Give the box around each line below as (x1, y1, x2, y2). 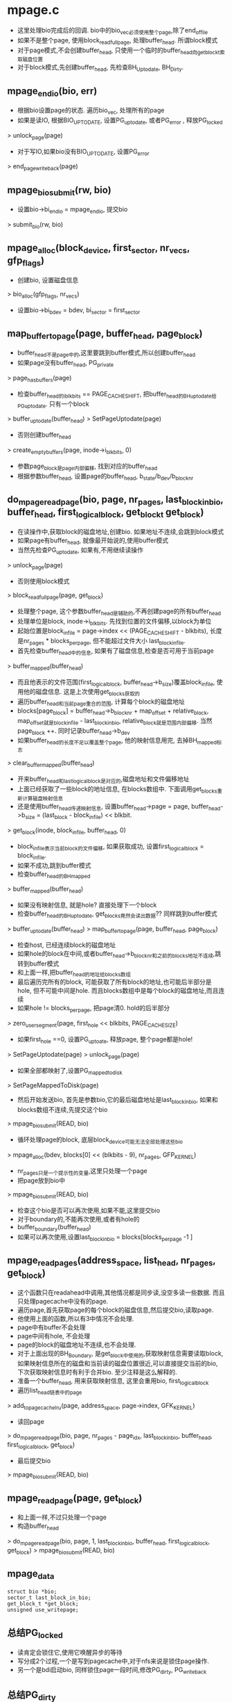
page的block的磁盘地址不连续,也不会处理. (17, 1340, 136, 1349)
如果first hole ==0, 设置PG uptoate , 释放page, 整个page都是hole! (17, 1035, 193, 1045)
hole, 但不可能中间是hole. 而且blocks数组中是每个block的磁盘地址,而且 (17, 987, 219, 995)
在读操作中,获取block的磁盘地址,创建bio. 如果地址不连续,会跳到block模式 (17, 527, 224, 535)
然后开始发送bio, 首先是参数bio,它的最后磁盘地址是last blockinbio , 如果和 (17, 1096, 218, 1105)
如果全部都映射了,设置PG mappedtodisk (17, 1066, 123, 1076)
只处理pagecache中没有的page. (17, 1297, 109, 1305)
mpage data (7, 1568, 55, 1582)
